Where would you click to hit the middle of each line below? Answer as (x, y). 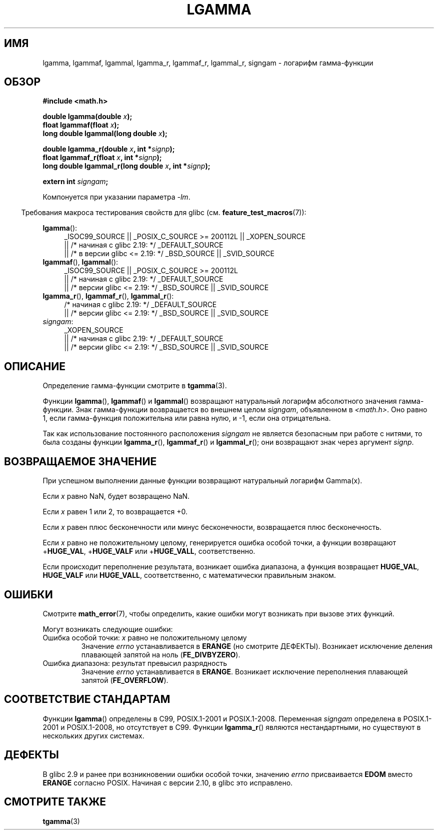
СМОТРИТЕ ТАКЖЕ (55, 802)
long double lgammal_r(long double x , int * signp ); (126, 166)
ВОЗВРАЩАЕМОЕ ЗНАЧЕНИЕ (80, 461)
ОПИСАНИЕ (35, 366)
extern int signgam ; (75, 182)
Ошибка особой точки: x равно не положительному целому (145, 637)
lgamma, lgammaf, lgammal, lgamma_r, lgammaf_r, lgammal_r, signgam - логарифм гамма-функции (208, 63)
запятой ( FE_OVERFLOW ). (125, 680)
